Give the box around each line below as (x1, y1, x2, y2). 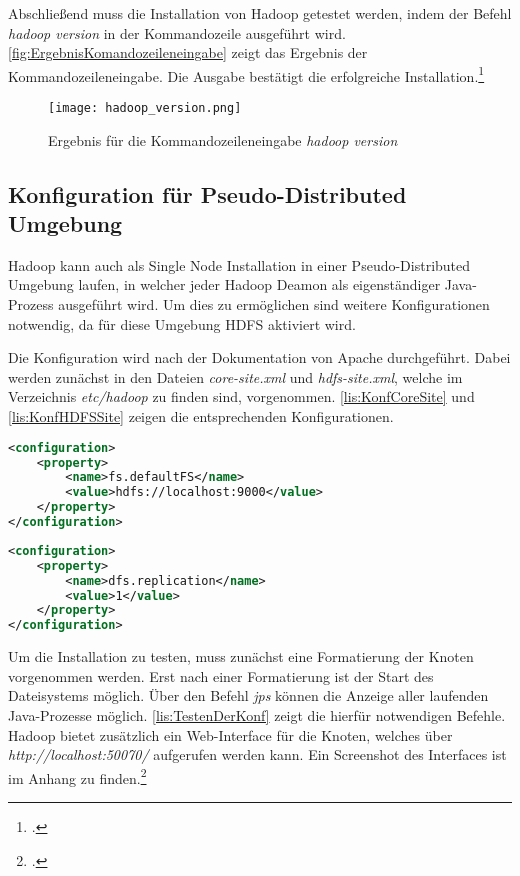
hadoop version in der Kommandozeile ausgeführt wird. (8, 22, 346, 43)
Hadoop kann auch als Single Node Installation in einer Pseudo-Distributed (8, 254, 471, 275)
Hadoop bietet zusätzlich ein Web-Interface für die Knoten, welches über (8, 724, 453, 745)
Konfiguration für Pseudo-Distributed (8, 178, 407, 209)
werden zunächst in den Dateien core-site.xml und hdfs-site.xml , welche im (8, 366, 463, 387)
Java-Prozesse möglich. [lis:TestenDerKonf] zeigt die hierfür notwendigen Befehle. (8, 704, 506, 725)
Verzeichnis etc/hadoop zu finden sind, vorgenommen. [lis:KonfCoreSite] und (8, 386, 475, 407)
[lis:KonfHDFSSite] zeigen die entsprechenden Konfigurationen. (8, 406, 394, 427)
